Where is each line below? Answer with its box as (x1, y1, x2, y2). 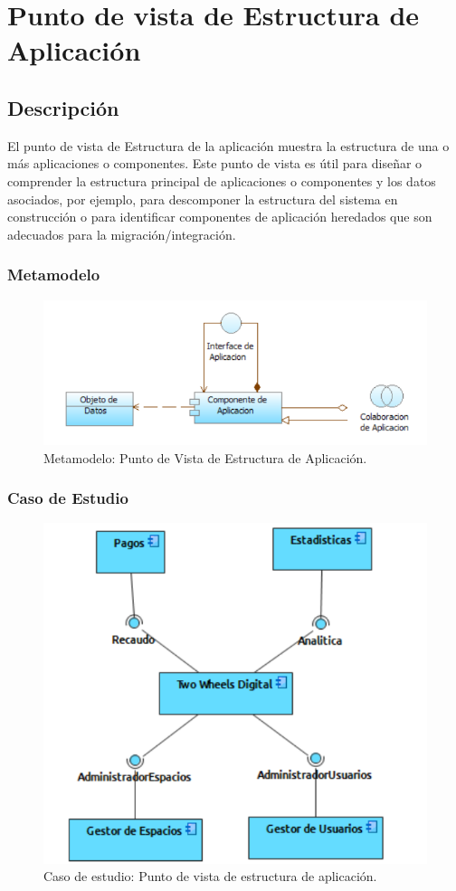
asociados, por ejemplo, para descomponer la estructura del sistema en (7, 189, 398, 208)
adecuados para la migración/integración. (7, 224, 236, 243)
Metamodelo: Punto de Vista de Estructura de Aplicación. (43, 448, 367, 467)
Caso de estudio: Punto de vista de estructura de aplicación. (43, 867, 377, 886)
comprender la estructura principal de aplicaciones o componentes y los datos (7, 171, 436, 190)
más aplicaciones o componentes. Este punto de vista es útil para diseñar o (7, 154, 423, 173)
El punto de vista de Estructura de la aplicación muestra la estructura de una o (7, 136, 450, 155)
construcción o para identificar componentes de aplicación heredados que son (7, 207, 432, 226)
